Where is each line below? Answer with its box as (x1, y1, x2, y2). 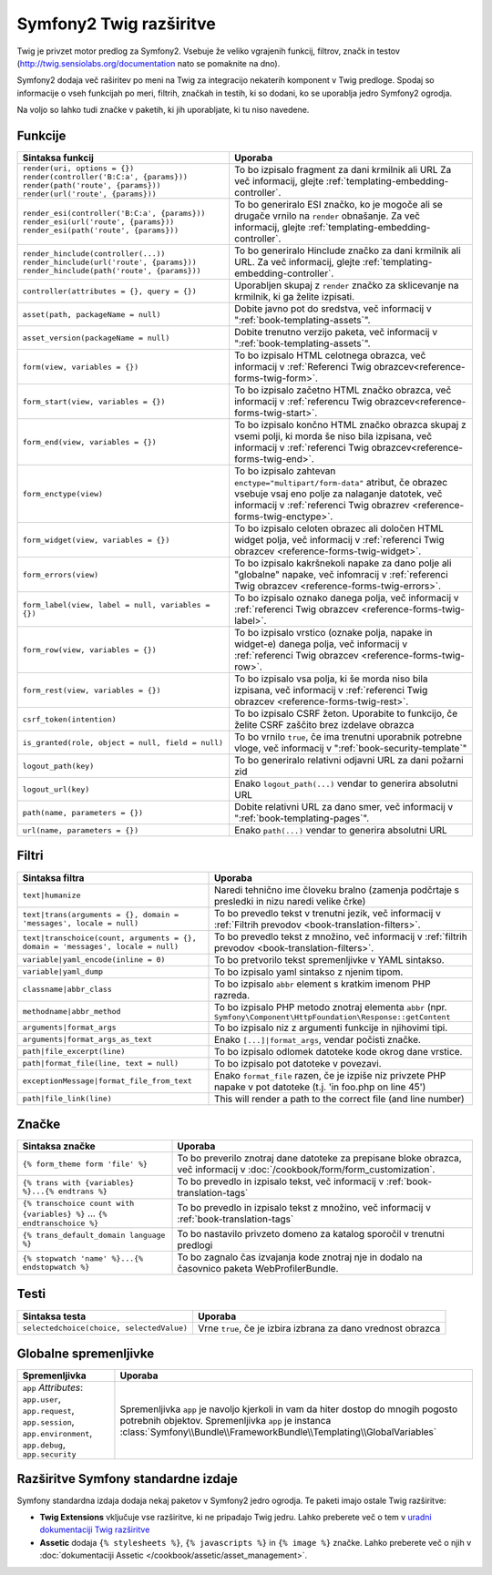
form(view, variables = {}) (22, 362, 139, 372)
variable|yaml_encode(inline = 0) (22, 955, 166, 965)
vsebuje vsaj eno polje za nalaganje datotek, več (233, 487, 443, 500)
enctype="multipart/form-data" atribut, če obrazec (233, 476, 448, 489)
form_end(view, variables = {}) (22, 437, 157, 446)
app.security (22, 1449, 77, 1459)
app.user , (22, 1393, 61, 1406)
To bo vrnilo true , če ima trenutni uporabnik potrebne (233, 731, 462, 743)
